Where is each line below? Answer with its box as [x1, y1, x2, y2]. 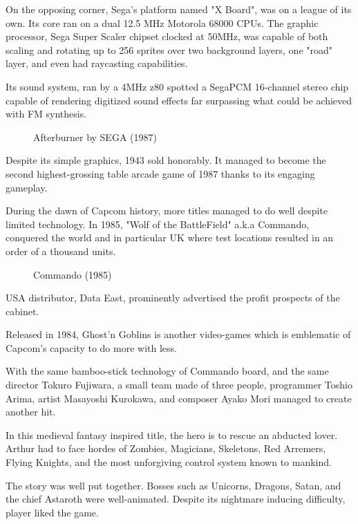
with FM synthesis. [6, 106, 87, 121]
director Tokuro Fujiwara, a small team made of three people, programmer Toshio [6, 377, 352, 392]
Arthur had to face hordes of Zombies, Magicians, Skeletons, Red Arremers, [6, 441, 326, 456]
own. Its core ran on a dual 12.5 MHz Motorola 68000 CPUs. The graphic [6, 15, 319, 30]
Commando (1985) [33, 267, 112, 281]
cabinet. [6, 303, 39, 318]
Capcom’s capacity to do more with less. [6, 340, 177, 355]
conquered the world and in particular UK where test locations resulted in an [6, 230, 334, 245]
